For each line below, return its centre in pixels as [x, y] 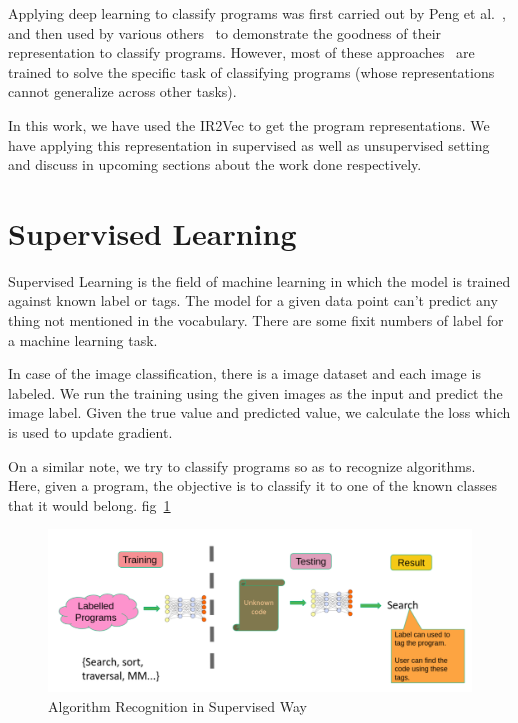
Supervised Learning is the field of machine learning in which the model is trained [259, 280]
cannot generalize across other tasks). [122, 91]
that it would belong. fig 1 [89, 504]
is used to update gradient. [90, 432]
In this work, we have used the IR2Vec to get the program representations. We [249, 124]
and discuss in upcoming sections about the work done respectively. [215, 164]
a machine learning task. [83, 339]
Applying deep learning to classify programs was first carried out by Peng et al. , [257, 13]
